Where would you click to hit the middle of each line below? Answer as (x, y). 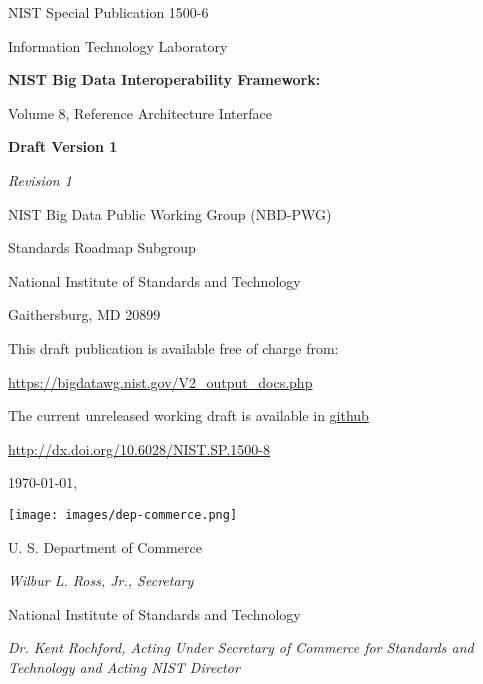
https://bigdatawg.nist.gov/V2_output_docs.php (160, 381)
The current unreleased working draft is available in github (188, 415)
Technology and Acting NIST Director (124, 666)
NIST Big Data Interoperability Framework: (164, 79)
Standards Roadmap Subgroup (102, 247)
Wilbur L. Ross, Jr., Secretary (101, 580)
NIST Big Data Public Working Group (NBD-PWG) (170, 213)
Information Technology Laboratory (118, 45)
